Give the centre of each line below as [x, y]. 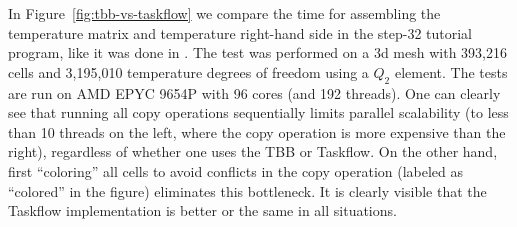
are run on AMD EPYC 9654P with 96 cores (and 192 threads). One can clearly [254, 92]
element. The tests [451, 71]
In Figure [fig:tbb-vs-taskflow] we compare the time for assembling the [224, 13]
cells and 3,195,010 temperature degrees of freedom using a [188, 71]
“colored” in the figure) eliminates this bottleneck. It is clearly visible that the [247, 190]
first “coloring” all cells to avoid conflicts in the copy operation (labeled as [236, 170]
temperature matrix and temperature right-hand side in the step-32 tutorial [240, 32]
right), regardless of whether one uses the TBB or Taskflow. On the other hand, [253, 151]
